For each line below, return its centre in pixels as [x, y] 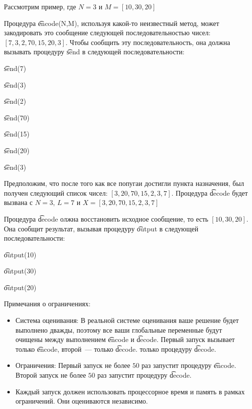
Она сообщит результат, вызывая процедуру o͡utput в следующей [101, 228]
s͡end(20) [17, 150]
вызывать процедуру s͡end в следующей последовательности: [94, 52]
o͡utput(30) [20, 271]
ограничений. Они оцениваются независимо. [82, 401]
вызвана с [18, 202]
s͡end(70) [17, 117]
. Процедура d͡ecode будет [210, 193]
